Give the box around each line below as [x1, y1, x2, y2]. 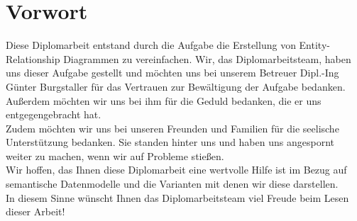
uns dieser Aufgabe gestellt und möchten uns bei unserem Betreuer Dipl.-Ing [6, 65, 339, 80]
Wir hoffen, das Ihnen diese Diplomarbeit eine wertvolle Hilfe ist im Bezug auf [6, 162, 347, 177]
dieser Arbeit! [6, 204, 65, 219]
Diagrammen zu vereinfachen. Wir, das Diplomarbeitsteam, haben [63, 51, 351, 66]
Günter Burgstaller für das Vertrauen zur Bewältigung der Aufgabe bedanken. [6, 79, 346, 93]
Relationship [6, 51, 60, 66]
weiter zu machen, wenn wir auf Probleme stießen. [6, 148, 224, 163]
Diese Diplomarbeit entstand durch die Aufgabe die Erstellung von [6, 38, 296, 52]
